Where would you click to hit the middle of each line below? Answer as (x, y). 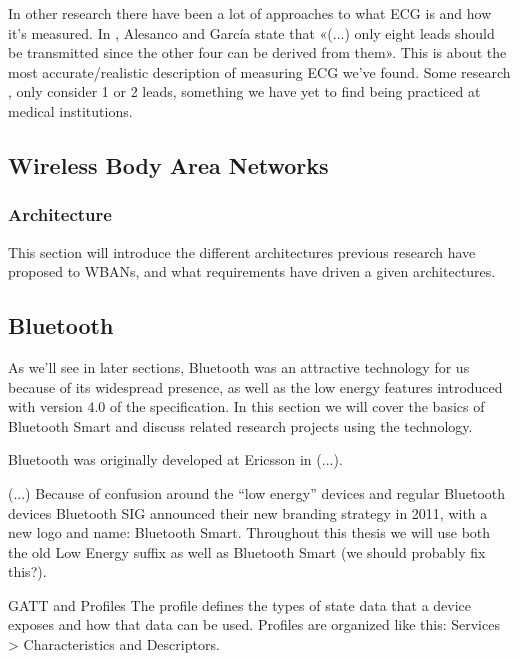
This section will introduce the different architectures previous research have (242, 251)
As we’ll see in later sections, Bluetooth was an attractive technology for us (239, 366)
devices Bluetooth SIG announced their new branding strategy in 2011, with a (248, 512)
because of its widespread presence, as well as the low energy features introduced (255, 386)
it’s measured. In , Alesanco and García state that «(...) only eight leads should (251, 32)
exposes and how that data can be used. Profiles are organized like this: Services (254, 624)
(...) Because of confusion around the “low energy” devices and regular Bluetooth (256, 492)
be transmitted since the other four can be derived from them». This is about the (257, 52)
